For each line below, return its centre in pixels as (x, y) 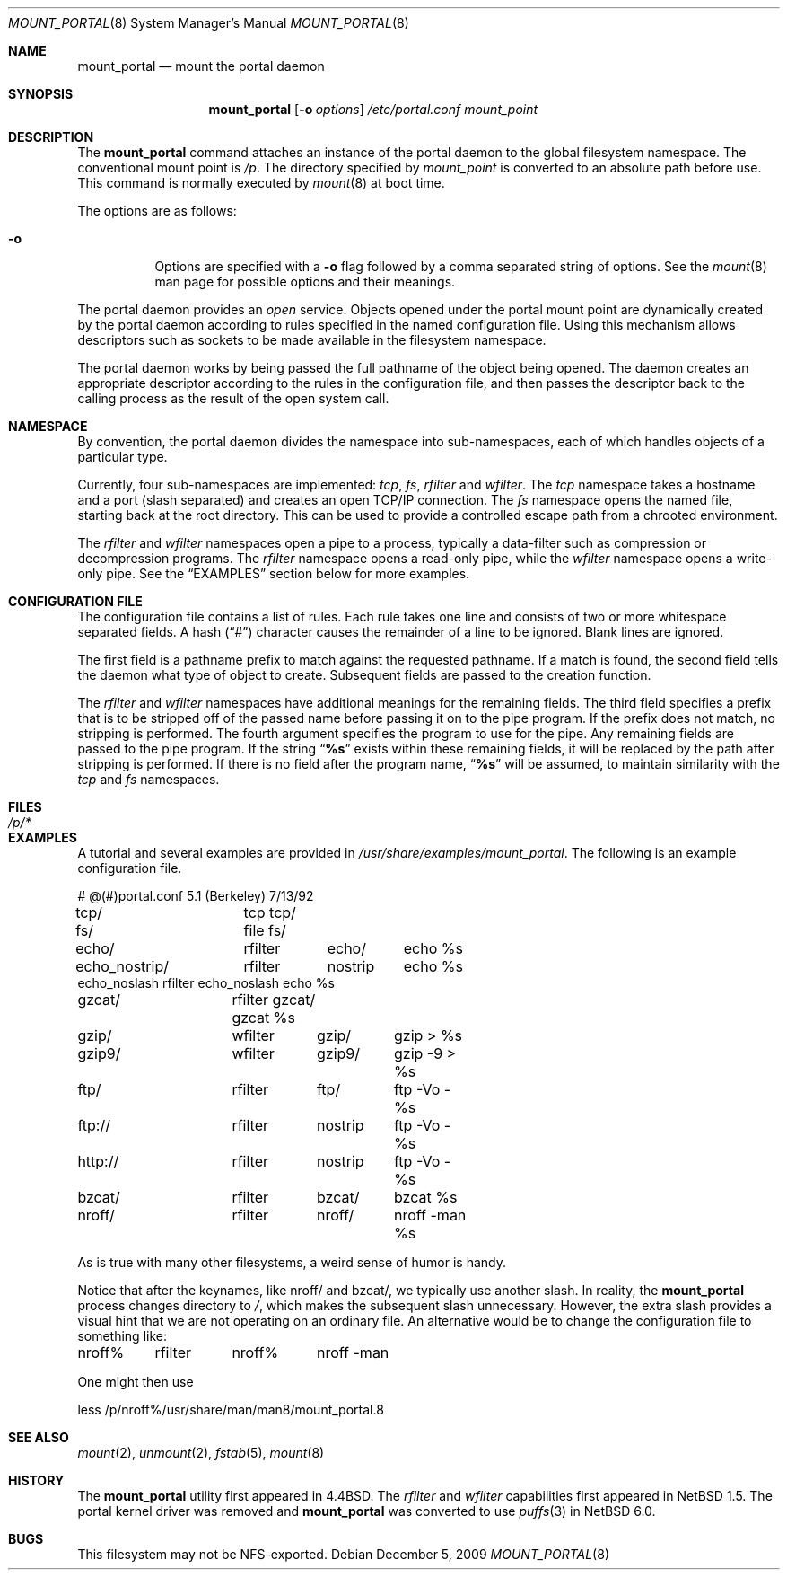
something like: (122, 1336)
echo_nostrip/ (122, 966)
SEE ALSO (39, 1437)
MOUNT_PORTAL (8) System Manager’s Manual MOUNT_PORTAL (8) (209, 23)
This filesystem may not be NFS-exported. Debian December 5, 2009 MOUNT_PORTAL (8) (343, 1554)
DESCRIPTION (51, 137)
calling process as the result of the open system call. (233, 398)
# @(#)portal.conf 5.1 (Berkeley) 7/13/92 (196, 896)
